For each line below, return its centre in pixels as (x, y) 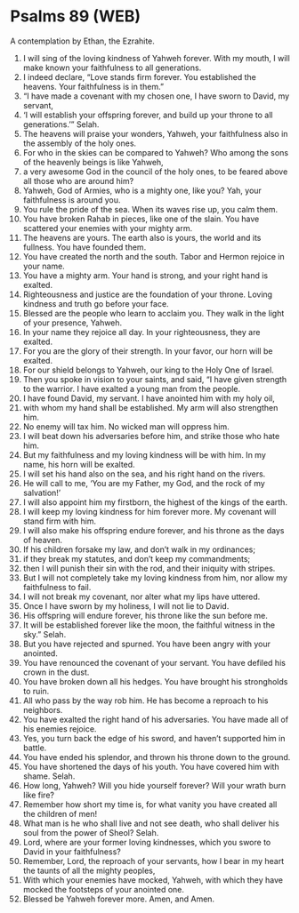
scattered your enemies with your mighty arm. (108, 228)
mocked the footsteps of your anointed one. (104, 889)
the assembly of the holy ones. (80, 143)
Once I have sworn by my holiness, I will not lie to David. (126, 605)
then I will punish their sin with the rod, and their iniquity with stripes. (149, 568)
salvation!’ (42, 493)
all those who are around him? (78, 180)
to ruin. (36, 691)
